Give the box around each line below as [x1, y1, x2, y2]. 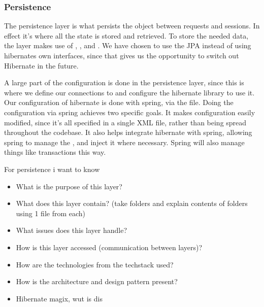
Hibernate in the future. [4, 60, 79, 71]
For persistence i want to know [4, 163, 100, 174]
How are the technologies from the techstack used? [16, 259, 174, 269]
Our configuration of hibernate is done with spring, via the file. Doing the [4, 97, 234, 108]
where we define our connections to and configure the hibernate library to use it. [4, 87, 255, 97]
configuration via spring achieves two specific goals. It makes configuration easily [4, 107, 255, 117]
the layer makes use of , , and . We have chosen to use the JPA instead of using [4, 40, 251, 51]
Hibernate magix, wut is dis [16, 293, 103, 303]
